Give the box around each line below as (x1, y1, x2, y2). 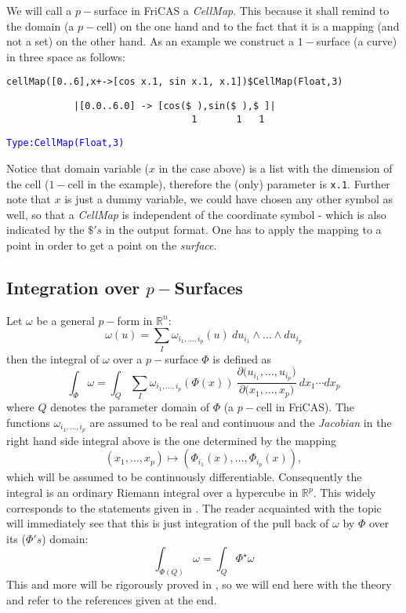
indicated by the (6, 221, 85, 238)
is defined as (212, 350, 272, 367)
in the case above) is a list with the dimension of (158, 160, 393, 176)
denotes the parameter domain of (50, 399, 209, 415)
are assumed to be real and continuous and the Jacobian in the (89, 414, 392, 431)
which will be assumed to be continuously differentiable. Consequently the (6, 469, 362, 485)
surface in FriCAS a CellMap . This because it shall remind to (94, 2, 390, 18)
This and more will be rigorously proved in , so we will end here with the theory (6, 576, 392, 593)
